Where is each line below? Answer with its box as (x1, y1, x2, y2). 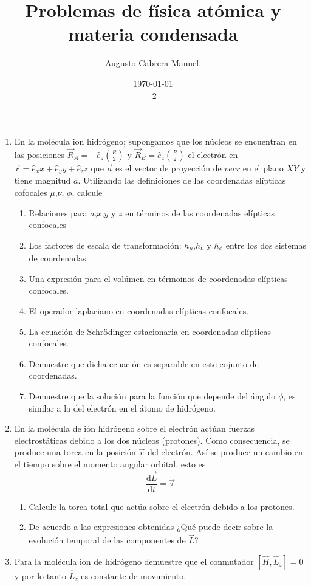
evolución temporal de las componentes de (29, 534, 186, 546)
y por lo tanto (14, 570, 67, 582)
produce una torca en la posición (14, 446, 136, 458)
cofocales (14, 185, 47, 198)
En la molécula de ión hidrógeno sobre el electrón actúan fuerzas (14, 422, 255, 435)
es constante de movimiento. (81, 570, 186, 582)
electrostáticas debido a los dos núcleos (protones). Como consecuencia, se (14, 433, 290, 446)
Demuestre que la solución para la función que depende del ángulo (29, 389, 276, 402)
